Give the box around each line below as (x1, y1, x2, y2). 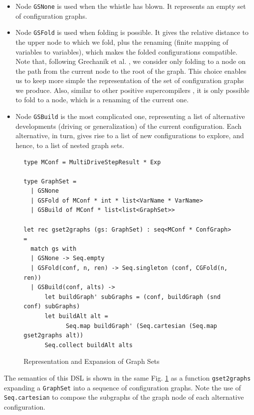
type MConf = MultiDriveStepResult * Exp (24, 158, 161, 166)
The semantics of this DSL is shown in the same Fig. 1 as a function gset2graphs (4, 372, 251, 383)
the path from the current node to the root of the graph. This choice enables (15, 65, 247, 76)
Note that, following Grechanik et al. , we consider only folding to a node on (15, 56, 246, 66)
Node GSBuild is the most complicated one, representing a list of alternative (15, 111, 245, 121)
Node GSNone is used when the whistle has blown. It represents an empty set (15, 1, 246, 11)
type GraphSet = (24, 178, 77, 185)
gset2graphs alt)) (24, 332, 84, 339)
